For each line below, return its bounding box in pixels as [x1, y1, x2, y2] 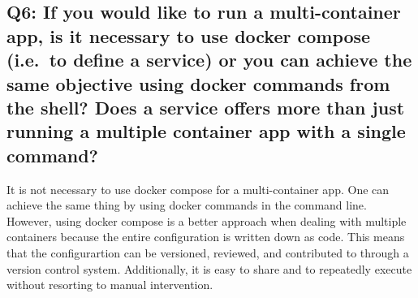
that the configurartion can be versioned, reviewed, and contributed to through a [6, 244, 409, 261]
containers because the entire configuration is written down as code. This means [6, 228, 405, 245]
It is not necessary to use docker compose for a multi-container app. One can [6, 180, 390, 197]
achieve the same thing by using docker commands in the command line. [6, 197, 367, 214]
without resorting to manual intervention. [6, 276, 213, 293]
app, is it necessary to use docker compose [6, 23, 371, 48]
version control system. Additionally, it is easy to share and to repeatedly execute [6, 260, 412, 277]
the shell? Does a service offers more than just [6, 94, 405, 119]
